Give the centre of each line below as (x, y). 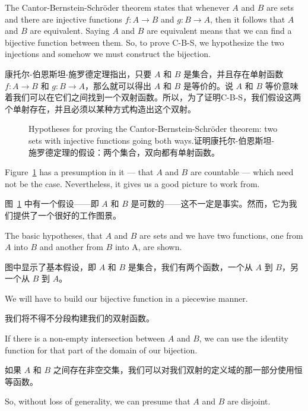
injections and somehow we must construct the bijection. (108, 54)
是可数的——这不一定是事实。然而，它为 (210, 203)
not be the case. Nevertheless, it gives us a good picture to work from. (132, 183)
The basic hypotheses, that (54, 235)
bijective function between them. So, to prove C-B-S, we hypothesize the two (145, 42)
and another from (71, 247)
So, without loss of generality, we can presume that (98, 401)
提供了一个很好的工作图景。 (67, 215)
